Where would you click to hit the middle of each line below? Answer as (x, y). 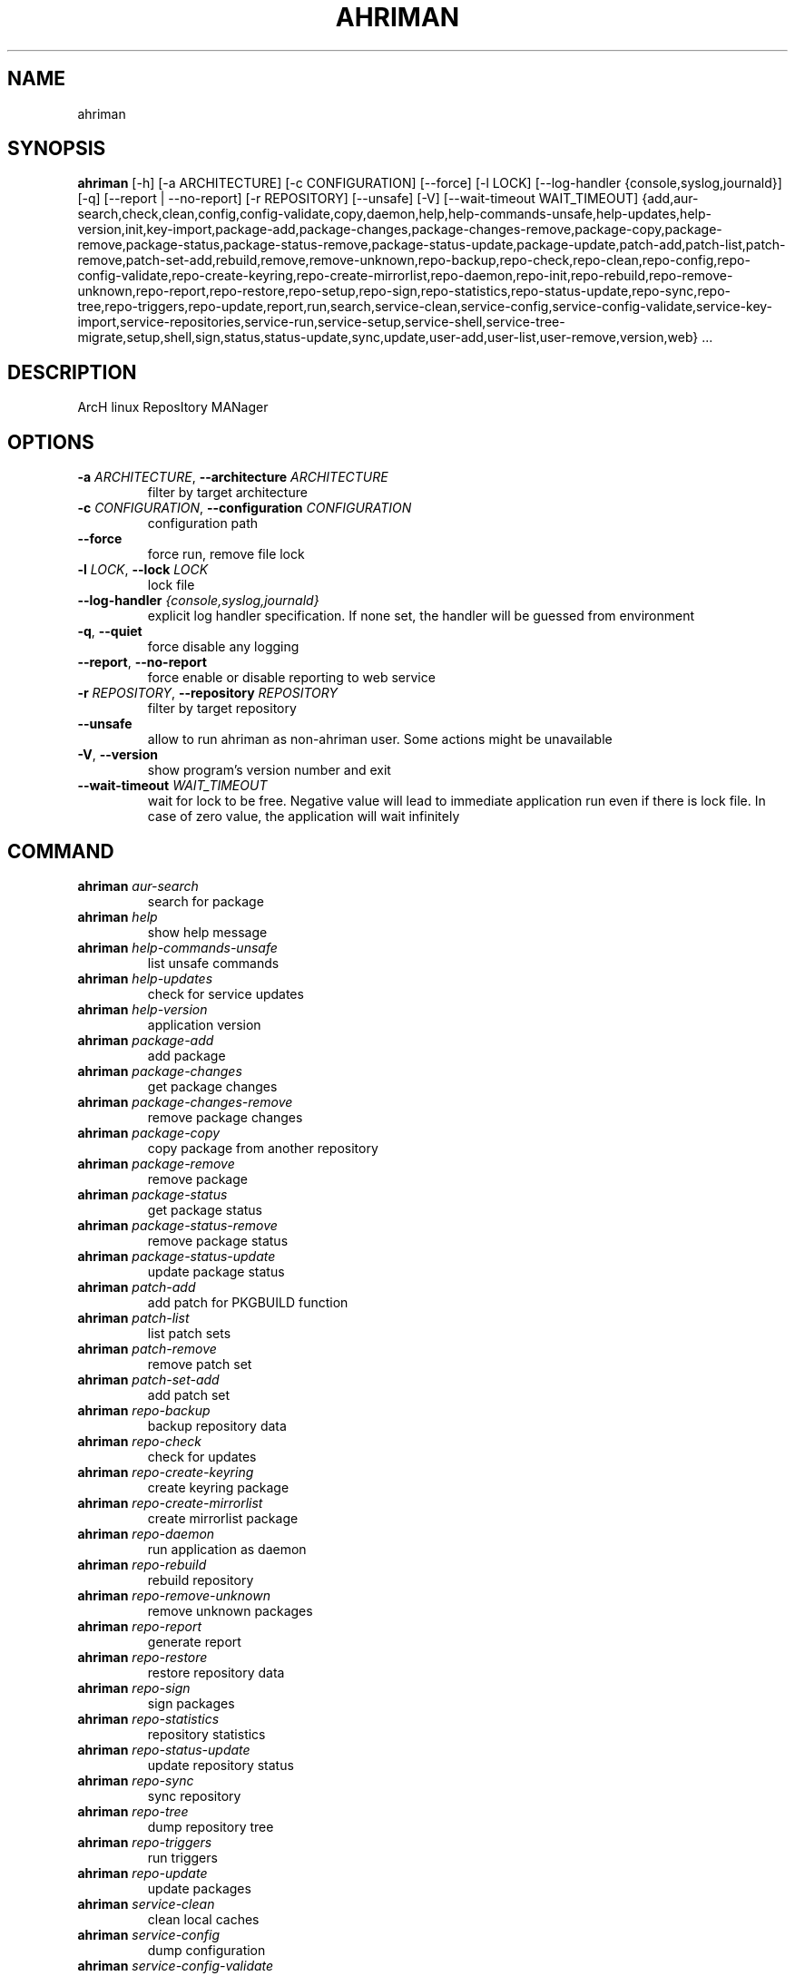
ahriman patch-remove (147, 1348)
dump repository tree (211, 1826)
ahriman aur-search (138, 885)
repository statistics (206, 1734)
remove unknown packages (230, 1610)
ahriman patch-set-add (148, 1379)
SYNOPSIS (57, 149)
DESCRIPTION (72, 372)
